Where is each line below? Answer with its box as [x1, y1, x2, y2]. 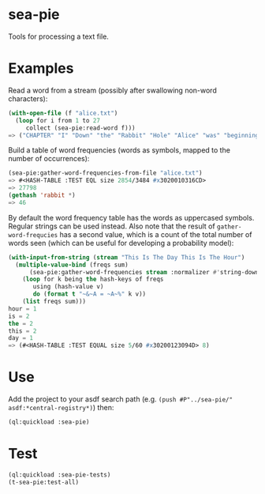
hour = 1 [8, 304, 37, 313]
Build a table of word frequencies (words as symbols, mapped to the [8, 145, 231, 155]
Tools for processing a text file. [8, 32, 109, 41]
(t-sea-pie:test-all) [8, 478, 80, 486]
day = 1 [8, 334, 34, 342]
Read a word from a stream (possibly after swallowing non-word [8, 85, 217, 95]
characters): [8, 93, 48, 104]
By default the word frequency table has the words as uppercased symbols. [8, 213, 255, 222]
